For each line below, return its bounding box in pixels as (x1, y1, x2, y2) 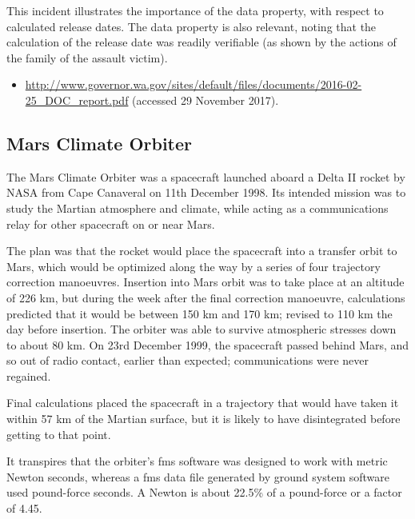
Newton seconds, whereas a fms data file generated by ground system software (6, 468, 389, 485)
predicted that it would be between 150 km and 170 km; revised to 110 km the (6, 305, 393, 321)
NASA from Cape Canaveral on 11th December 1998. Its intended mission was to (6, 184, 406, 201)
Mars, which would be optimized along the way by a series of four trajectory (6, 258, 381, 274)
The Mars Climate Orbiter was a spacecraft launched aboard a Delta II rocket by (6, 168, 405, 185)
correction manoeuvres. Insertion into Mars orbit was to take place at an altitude (6, 273, 405, 290)
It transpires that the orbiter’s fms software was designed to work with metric (6, 453, 388, 469)
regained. (6, 367, 51, 384)
